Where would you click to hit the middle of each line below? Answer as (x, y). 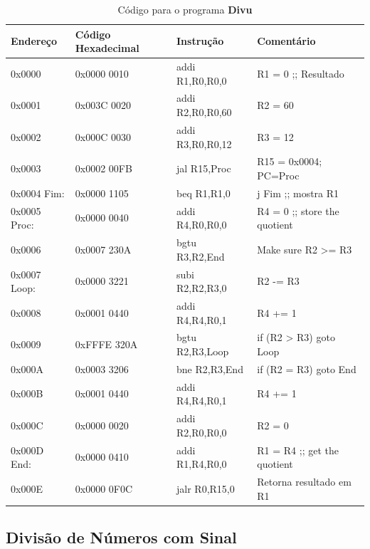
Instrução (200, 41)
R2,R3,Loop (203, 351)
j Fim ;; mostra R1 (298, 193)
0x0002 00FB (104, 168)
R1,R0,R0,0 (202, 80)
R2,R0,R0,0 (202, 432)
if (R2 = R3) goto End (307, 368)
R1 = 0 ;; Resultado (301, 73)
